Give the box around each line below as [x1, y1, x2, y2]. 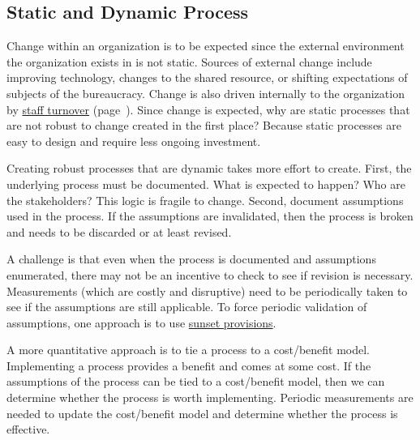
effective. [6, 421, 50, 438]
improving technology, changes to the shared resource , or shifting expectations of [6, 69, 408, 86]
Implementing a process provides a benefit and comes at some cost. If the [6, 357, 371, 374]
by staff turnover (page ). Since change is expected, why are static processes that [6, 100, 410, 117]
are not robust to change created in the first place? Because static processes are [6, 117, 401, 134]
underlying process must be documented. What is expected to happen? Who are [6, 175, 405, 192]
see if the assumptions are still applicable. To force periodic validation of [6, 298, 367, 315]
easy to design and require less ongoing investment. [6, 132, 261, 149]
